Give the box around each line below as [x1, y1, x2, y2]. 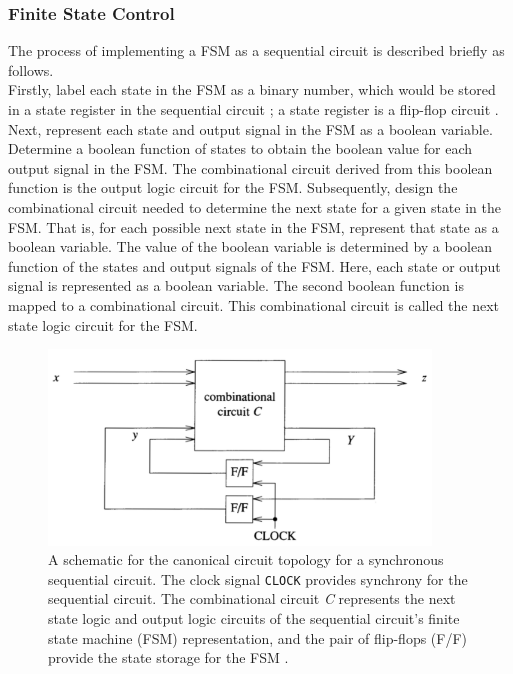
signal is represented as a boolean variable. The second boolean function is [8, 275, 464, 296]
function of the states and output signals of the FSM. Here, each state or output [8, 255, 501, 276]
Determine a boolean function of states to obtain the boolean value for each [8, 138, 472, 159]
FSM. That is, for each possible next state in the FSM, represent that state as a [8, 216, 499, 237]
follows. [8, 59, 54, 80]
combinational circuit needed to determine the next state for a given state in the [8, 196, 501, 217]
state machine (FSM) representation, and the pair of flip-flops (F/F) [48, 627, 468, 648]
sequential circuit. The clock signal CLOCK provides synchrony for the [48, 568, 468, 589]
